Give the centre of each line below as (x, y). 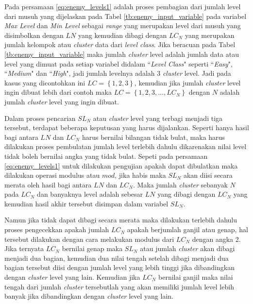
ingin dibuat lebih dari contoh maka (58, 92)
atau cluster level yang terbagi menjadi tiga (158, 118)
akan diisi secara (208, 175)
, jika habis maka (140, 175)
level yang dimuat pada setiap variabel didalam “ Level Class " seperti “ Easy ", (118, 63)
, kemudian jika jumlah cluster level (187, 82)
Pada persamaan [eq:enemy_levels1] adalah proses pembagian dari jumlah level (123, 6)
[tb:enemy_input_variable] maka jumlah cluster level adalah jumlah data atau (122, 54)
